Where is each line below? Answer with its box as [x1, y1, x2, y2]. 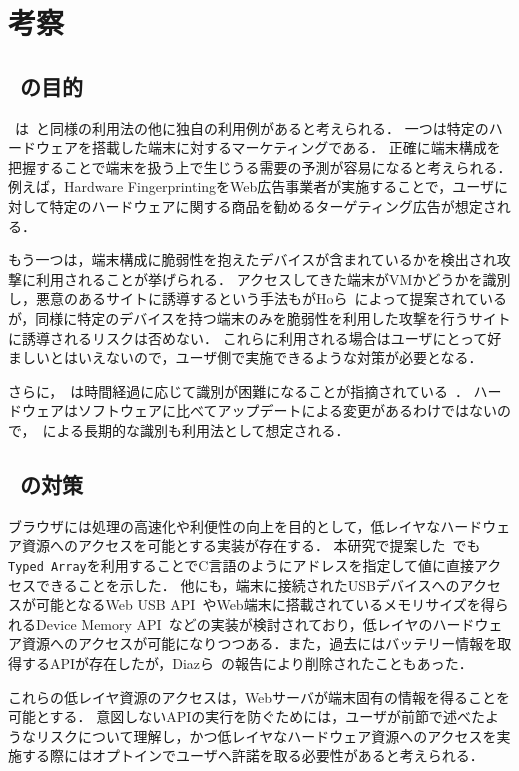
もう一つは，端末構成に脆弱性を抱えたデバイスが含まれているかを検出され [8, 249, 497, 270]
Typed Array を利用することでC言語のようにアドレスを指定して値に [8, 554, 447, 575]
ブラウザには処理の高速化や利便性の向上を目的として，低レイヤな [8, 515, 441, 536]
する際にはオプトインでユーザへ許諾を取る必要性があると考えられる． [21, 745, 484, 766]
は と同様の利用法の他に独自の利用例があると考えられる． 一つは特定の [14, 117, 489, 138]
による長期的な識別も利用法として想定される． [42, 419, 350, 440]
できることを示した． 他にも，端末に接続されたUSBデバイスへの [35, 574, 460, 595]
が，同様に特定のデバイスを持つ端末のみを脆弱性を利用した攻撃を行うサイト [8, 307, 511, 328]
